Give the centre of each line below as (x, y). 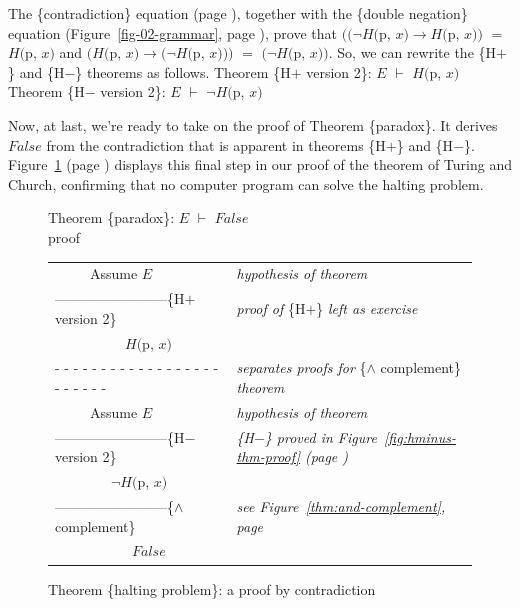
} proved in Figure (320, 436)
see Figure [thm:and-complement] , (341, 505)
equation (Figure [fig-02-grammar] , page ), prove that (173, 32)
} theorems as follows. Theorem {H (183, 71)
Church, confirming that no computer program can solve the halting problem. (246, 183)
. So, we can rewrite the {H (412, 52)
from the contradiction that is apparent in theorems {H (216, 144)
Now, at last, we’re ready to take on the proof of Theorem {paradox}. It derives (253, 124)
